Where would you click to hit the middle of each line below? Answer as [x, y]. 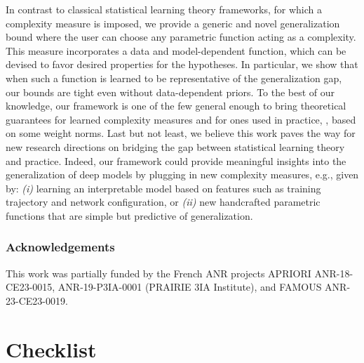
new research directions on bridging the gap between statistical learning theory [175, 146]
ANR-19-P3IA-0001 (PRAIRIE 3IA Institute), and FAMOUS [190, 287]
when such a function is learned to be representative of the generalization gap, [174, 78]
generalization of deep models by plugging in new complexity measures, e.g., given [182, 174]
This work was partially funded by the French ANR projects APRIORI [159, 273]
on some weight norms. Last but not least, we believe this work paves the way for [181, 133]
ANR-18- [334, 273]
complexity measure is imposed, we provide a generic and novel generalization [173, 23]
